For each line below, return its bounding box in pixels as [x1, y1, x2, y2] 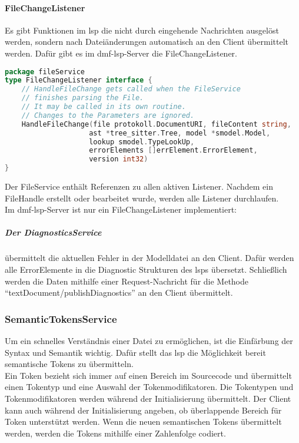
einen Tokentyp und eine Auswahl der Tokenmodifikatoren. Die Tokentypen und [5, 381, 294, 393]
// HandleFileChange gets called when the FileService [21, 85, 241, 94]
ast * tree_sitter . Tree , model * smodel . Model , [89, 128, 271, 137]
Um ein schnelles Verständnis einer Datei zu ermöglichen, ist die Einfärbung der [5, 335, 293, 347]
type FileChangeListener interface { [5, 76, 152, 85]
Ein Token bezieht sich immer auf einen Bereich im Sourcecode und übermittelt [5, 369, 292, 381]
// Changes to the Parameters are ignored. [21, 111, 195, 120]
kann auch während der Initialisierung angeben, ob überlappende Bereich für [5, 404, 282, 416]
